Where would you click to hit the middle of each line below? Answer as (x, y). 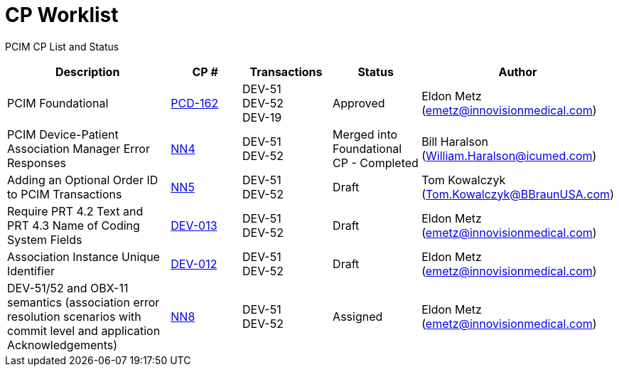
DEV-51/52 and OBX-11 (68, 288)
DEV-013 (194, 225)
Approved (359, 103)
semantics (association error (84, 302)
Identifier (31, 271)
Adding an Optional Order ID (83, 180)
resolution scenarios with (74, 316)
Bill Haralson (455, 141)
